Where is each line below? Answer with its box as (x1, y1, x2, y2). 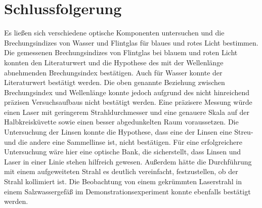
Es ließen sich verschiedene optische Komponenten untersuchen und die (4, 27, 225, 38)
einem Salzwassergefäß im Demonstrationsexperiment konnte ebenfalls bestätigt (4, 186, 251, 196)
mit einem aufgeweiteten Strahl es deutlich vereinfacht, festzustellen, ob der (4, 166, 238, 177)
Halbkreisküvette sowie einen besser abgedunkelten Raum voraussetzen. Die (4, 116, 239, 127)
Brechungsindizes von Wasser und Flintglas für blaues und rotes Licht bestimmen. (4, 37, 258, 48)
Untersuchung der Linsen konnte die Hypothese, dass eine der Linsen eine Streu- (4, 127, 253, 137)
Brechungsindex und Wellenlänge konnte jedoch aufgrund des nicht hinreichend (4, 87, 250, 97)
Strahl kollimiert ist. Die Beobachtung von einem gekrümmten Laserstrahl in (4, 176, 242, 187)
